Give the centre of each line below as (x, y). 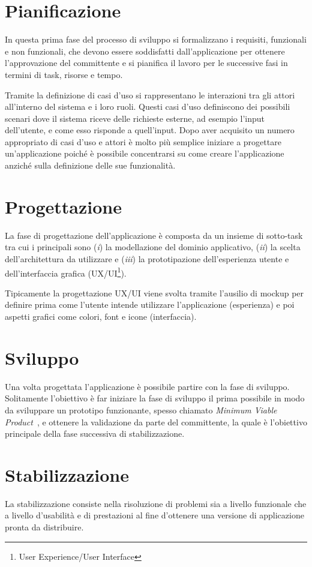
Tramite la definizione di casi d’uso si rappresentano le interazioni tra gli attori (150, 94)
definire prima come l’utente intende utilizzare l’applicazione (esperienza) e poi (150, 304)
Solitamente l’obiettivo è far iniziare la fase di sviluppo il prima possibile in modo (155, 398)
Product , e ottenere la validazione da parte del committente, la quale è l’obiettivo (156, 421)
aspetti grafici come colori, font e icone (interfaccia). (101, 316)
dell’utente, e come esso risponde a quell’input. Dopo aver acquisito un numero (150, 130)
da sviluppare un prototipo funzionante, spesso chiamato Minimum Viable (141, 409)
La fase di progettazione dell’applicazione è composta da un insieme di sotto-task (154, 235)
